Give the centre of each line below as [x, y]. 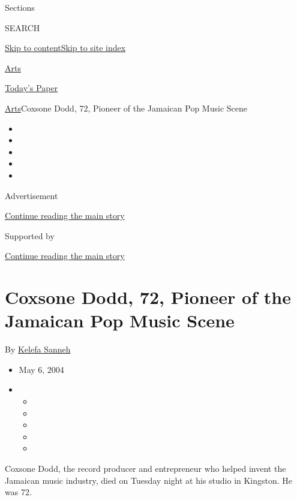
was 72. [18, 492]
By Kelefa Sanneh [38, 349]
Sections [20, 7]
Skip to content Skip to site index [65, 48]
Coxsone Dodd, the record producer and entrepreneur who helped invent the [145, 468]
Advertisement [31, 195]
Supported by [30, 235]
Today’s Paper [31, 88]
